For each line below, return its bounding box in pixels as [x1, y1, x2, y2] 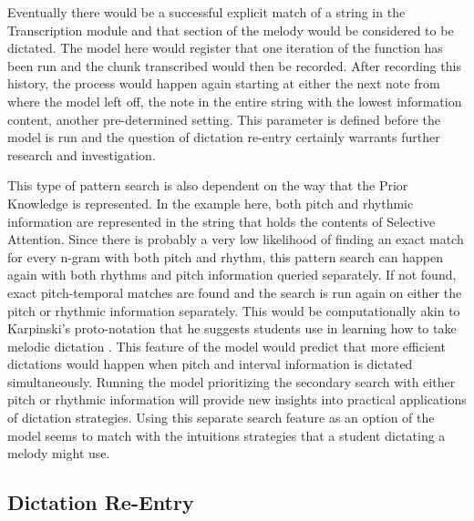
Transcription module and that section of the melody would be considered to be [7, 20, 454, 39]
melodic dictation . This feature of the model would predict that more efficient [7, 336, 446, 355]
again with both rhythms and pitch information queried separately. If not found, [7, 265, 457, 284]
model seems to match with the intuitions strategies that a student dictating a [7, 425, 446, 444]
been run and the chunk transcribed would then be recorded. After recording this [7, 56, 461, 75]
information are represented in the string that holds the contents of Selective [7, 211, 436, 230]
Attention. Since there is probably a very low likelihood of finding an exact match [7, 230, 464, 249]
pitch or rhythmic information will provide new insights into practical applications [7, 390, 467, 409]
